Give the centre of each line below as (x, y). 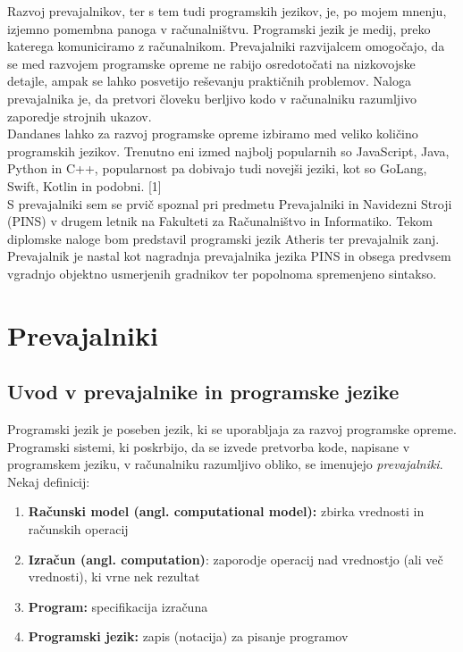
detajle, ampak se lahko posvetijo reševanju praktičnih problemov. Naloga (209, 81)
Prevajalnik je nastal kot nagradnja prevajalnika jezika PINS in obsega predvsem (229, 256)
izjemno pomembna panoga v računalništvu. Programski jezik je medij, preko (219, 28)
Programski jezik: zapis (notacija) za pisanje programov (188, 636)
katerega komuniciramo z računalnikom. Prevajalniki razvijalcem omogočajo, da (226, 46)
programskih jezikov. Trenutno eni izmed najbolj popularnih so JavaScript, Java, (228, 150)
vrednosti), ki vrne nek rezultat (114, 577)
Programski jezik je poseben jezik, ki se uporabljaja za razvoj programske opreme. (232, 429)
